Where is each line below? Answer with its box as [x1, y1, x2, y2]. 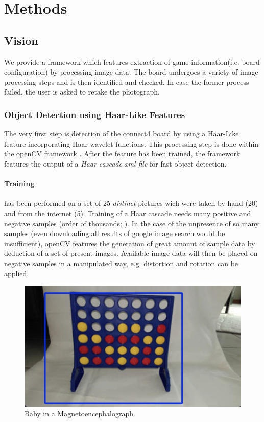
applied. [4, 268, 29, 278]
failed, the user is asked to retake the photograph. [4, 86, 160, 97]
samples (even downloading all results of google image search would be [4, 228, 225, 239]
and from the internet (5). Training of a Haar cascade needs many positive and [4, 207, 251, 218]
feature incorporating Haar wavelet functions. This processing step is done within [4, 138, 259, 149]
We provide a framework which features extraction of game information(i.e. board [4, 56, 260, 67]
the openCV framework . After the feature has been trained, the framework [4, 148, 241, 159]
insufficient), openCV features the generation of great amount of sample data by [4, 238, 255, 248]
